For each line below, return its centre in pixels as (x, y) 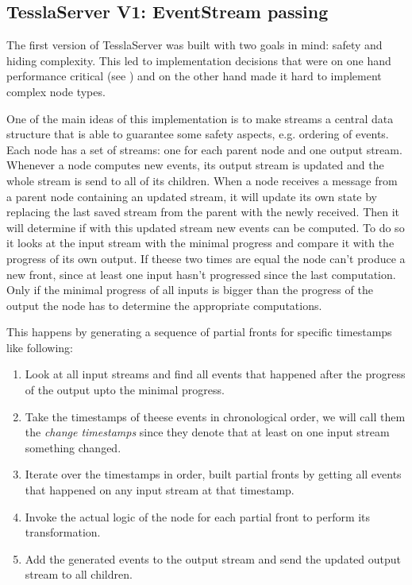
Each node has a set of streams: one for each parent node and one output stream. (204, 149)
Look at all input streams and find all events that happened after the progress (215, 374)
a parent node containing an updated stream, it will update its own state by (192, 196)
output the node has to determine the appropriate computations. (164, 305)
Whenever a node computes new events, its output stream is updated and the (195, 165)
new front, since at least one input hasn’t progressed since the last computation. (201, 274)
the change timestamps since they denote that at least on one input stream (207, 432)
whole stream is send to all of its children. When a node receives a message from (202, 180)
